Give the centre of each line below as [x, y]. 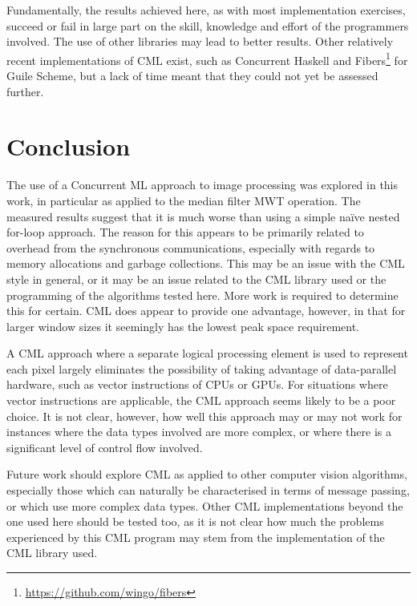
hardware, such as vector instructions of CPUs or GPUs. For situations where [197, 384]
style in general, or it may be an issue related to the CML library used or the [196, 279]
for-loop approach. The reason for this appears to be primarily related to [185, 232]
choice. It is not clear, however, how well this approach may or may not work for [204, 416]
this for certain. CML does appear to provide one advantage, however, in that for [206, 311]
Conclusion [69, 146]
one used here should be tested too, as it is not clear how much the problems [195, 521]
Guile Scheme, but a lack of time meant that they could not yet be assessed [192, 76]
